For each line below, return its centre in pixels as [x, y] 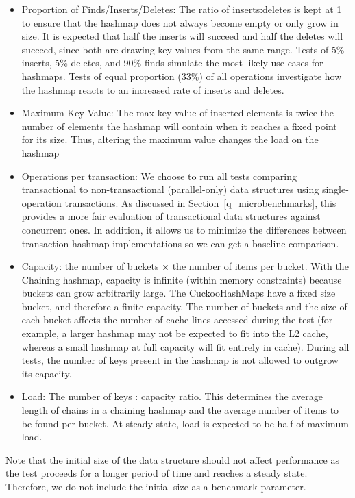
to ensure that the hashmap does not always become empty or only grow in [180, 22]
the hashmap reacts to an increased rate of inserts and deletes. [153, 89]
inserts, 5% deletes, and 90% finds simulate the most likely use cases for [172, 63]
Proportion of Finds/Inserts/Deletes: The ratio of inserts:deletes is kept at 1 [182, 9]
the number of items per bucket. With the [260, 266]
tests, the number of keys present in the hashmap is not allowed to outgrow [180, 360]
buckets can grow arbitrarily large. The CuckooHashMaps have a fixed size [179, 293]
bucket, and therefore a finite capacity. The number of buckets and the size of [184, 306]
